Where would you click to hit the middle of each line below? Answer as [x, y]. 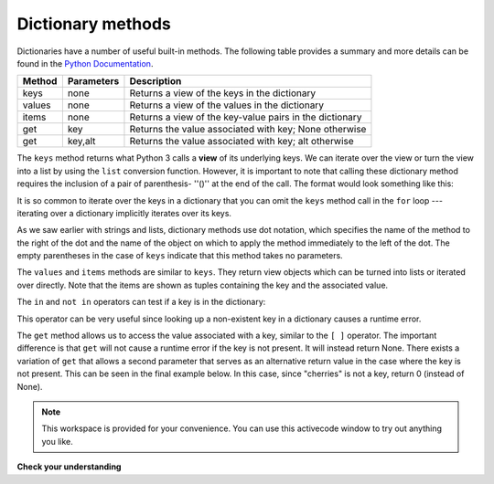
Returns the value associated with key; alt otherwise [242, 142]
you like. [57, 441]
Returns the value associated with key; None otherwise [248, 130]
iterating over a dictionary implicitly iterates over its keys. [124, 213]
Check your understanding [69, 467]
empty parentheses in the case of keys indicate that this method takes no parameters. [180, 256]
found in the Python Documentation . [85, 63]
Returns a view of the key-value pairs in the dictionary [246, 117]
